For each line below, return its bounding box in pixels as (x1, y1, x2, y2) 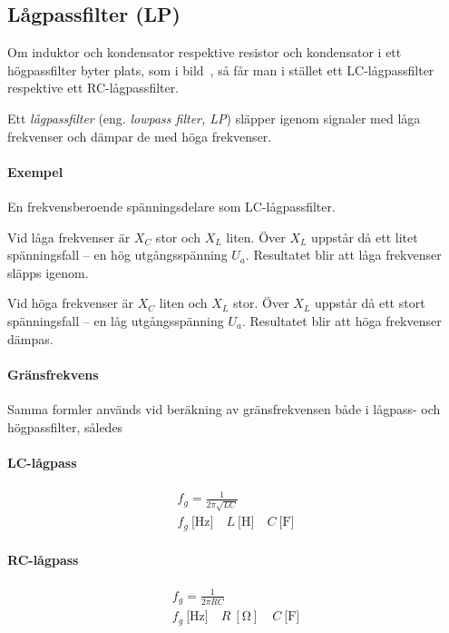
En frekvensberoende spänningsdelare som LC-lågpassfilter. (7, 196, 336, 215)
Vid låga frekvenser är (7, 227, 131, 246)
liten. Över (226, 227, 286, 246)
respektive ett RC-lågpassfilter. (7, 78, 180, 97)
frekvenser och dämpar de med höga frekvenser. (7, 126, 272, 145)
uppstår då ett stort (315, 293, 425, 312)
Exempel (7, 162, 63, 181)
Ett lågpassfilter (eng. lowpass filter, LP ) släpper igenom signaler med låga (7, 108, 421, 127)
